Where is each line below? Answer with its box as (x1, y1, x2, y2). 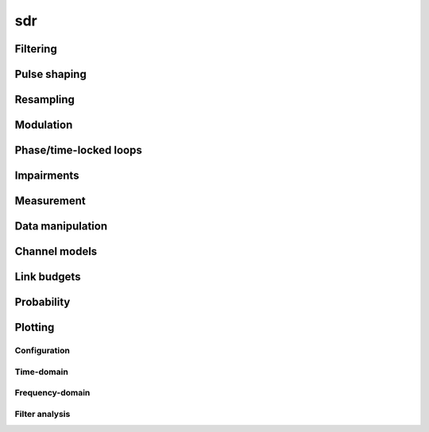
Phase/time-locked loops (14, 144, 142, 157)
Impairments (14, 169, 79, 183)
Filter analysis (14, 408, 71, 419)
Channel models (14, 245, 98, 258)
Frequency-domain (14, 388, 91, 399)
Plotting (14, 321, 55, 334)
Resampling (14, 93, 75, 106)
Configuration (14, 345, 71, 357)
